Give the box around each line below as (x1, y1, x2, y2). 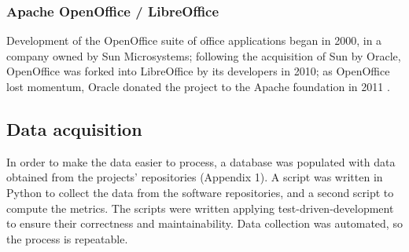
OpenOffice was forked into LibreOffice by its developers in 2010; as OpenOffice (6, 63, 390, 79)
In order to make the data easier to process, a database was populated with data (6, 153, 396, 170)
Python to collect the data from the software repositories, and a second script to (6, 184, 394, 200)
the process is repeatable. (6, 230, 128, 247)
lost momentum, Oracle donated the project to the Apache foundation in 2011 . (6, 79, 390, 94)
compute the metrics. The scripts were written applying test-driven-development (6, 199, 394, 216)
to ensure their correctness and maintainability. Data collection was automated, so (6, 215, 403, 232)
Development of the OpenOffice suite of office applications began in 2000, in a (6, 32, 382, 49)
